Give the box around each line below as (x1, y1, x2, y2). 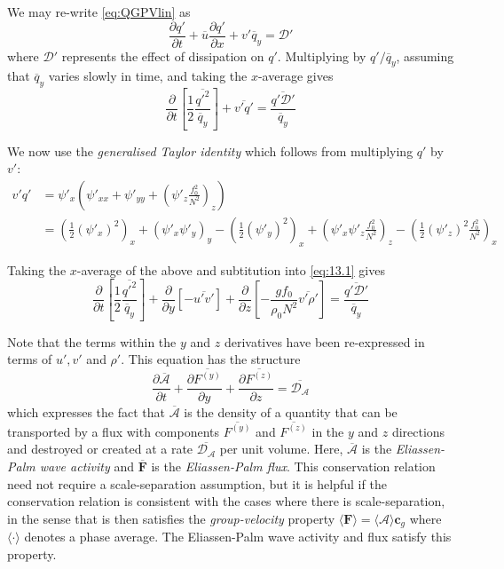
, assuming (396, 46, 454, 65)
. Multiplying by (277, 46, 366, 65)
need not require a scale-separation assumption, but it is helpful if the (7, 474, 387, 493)
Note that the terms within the (7, 332, 177, 351)
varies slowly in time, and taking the (48, 67, 248, 85)
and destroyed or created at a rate (7, 439, 193, 458)
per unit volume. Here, (219, 439, 343, 458)
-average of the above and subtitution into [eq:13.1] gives (76, 260, 385, 279)
